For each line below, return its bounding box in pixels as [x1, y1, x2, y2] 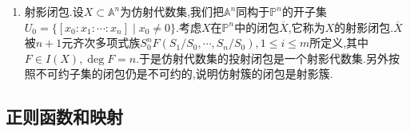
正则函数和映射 [6, 104, 123, 129]
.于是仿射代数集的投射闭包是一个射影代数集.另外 [136, 49, 388, 66]
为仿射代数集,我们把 [120, 3, 225, 19]
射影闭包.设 [24, 3, 84, 19]
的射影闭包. [334, 18, 394, 35]
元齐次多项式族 [62, 34, 141, 51]
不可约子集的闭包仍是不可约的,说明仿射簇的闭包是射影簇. [35, 65, 333, 82]
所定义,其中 [309, 34, 369, 51]
